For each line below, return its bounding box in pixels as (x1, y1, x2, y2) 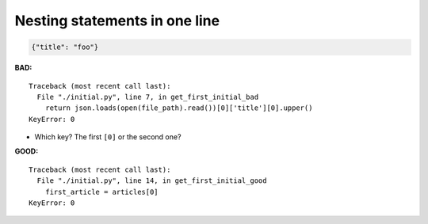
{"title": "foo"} (31, 43, 99, 51)
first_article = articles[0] (44, 187, 159, 196)
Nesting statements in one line (14, 12, 220, 29)
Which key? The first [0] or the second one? (34, 132, 182, 142)
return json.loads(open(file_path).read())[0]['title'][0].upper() (44, 104, 313, 112)
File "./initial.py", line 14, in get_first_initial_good (36, 177, 267, 185)
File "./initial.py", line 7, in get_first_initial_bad (36, 92, 259, 101)
